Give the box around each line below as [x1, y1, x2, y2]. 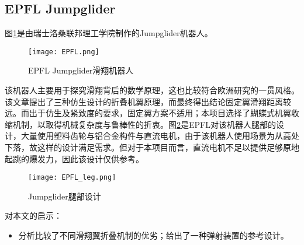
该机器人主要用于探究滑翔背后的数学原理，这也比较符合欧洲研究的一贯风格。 [5, 84, 299, 96]
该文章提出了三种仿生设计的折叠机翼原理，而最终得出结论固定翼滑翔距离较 [5, 95, 291, 107]
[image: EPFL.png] [28, 47, 99, 56]
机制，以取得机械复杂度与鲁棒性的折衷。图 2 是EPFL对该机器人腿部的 [12, 118, 276, 130]
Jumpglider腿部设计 [28, 190, 101, 202]
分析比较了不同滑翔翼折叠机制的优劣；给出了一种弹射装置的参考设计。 [18, 229, 289, 242]
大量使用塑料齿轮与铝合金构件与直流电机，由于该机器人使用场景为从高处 [20, 129, 299, 142]
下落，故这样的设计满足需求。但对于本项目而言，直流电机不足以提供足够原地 [5, 141, 299, 153]
